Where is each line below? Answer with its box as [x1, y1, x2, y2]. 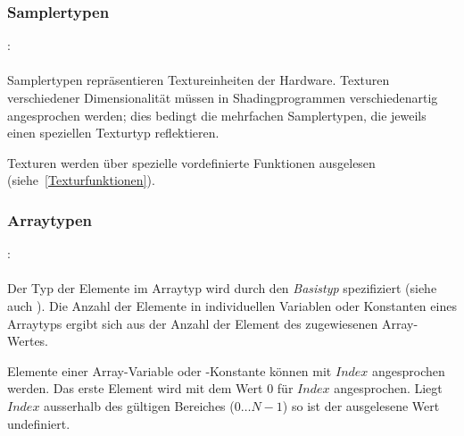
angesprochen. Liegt [334, 379, 443, 398]
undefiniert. [7, 414, 70, 432]
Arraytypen [7, 208, 93, 231]
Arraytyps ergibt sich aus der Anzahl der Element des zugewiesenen [7, 314, 378, 332]
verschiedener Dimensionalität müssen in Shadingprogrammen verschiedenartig [7, 88, 438, 106]
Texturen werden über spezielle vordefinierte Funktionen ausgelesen [7, 153, 376, 172]
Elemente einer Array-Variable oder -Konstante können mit [7, 361, 332, 380]
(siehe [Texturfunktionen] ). [7, 171, 155, 189]
